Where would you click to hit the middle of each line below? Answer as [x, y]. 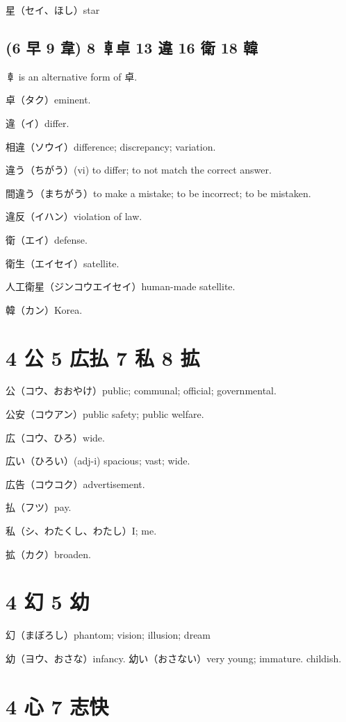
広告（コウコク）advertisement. [75, 484]
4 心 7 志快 [57, 706]
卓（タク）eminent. [48, 100]
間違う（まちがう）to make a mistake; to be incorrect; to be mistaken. [158, 193]
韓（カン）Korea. [44, 309]
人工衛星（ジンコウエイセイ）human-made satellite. [121, 286]
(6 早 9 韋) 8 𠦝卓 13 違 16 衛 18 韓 [132, 47]
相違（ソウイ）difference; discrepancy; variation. [111, 146]
